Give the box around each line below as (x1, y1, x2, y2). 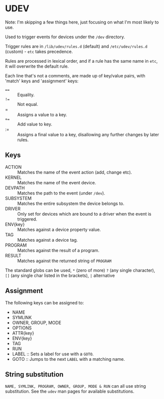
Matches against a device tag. (17, 237, 78, 243)
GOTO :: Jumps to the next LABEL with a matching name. (12, 356, 125, 362)
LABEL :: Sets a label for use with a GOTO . (12, 351, 94, 357)
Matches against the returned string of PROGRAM (17, 258, 112, 264)
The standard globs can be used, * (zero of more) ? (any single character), (5, 267, 156, 273)
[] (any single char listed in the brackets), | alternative (5, 273, 115, 278)
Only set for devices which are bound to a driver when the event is (17, 211, 152, 217)
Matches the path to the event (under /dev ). (17, 190, 105, 196)
